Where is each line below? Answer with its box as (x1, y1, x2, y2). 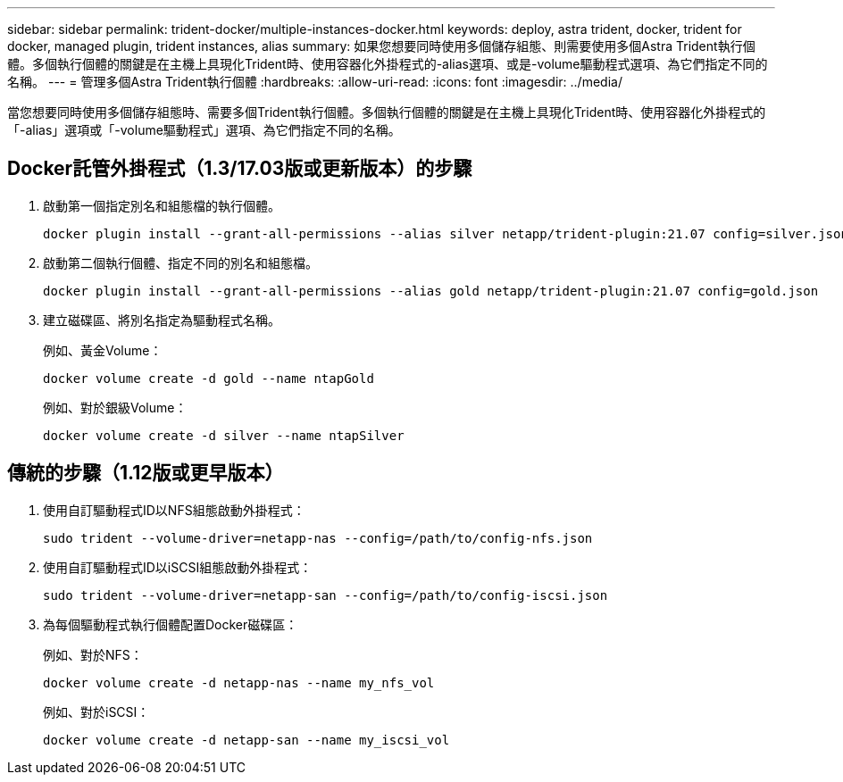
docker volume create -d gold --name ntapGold (43, 370, 374, 386)
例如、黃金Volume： (43, 342, 163, 358)
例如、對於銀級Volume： (43, 399, 188, 415)
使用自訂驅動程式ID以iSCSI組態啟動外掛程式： (43, 559, 313, 575)
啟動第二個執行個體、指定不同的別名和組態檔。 (43, 254, 318, 270)
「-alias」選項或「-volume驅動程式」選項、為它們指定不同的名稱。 (7, 122, 401, 137)
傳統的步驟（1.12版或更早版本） (7, 462, 284, 485)
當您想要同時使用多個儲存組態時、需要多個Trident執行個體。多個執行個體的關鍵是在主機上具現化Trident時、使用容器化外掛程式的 (7, 104, 766, 120)
